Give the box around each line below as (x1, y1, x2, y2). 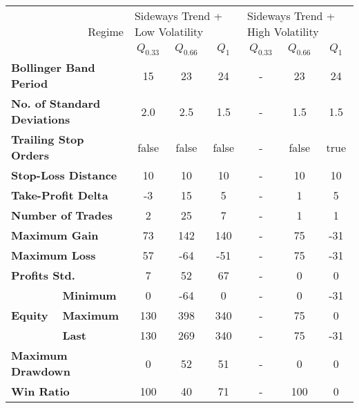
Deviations (11, 111, 70, 128)
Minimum (62, 287, 117, 304)
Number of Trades (11, 207, 113, 224)
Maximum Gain (11, 227, 99, 244)
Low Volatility (134, 23, 204, 39)
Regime (88, 23, 124, 40)
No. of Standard (11, 95, 101, 112)
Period (11, 75, 48, 92)
